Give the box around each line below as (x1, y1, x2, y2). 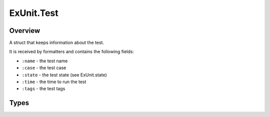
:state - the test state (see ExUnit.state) (21, 72, 107, 78)
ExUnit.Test (9, 7, 58, 18)
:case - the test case (21, 65, 66, 71)
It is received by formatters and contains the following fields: (9, 49, 134, 55)
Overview (9, 26, 40, 35)
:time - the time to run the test (21, 79, 86, 85)
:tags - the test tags (21, 86, 65, 92)
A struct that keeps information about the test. (9, 40, 104, 46)
